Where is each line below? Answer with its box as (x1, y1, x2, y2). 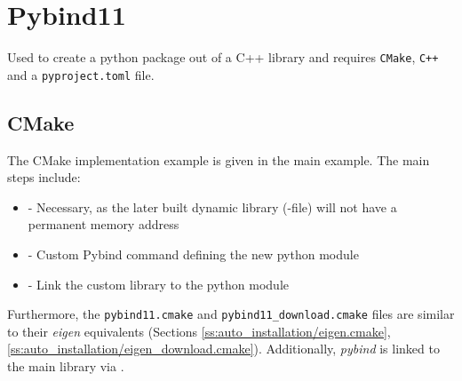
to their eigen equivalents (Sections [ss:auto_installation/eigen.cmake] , (7, 321, 391, 340)
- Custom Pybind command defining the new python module (28, 245, 359, 264)
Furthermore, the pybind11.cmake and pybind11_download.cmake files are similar (7, 305, 455, 323)
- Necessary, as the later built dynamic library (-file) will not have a (28, 197, 397, 216)
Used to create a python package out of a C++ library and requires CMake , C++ (7, 48, 439, 67)
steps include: (7, 168, 81, 187)
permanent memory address (28, 215, 179, 234)
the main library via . (7, 357, 124, 376)
